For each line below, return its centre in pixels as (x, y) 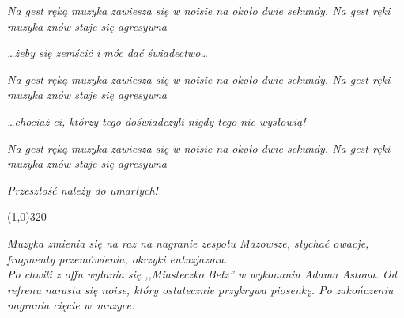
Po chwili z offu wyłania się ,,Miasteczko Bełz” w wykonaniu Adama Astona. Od (202, 274)
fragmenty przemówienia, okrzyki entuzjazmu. (117, 258)
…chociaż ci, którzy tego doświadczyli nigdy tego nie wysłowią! (157, 121)
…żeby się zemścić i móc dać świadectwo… (108, 53)
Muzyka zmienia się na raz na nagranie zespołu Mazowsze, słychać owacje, (188, 242)
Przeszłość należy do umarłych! (83, 189)
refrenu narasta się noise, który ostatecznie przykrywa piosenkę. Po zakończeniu (200, 289)
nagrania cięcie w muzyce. (71, 305)
